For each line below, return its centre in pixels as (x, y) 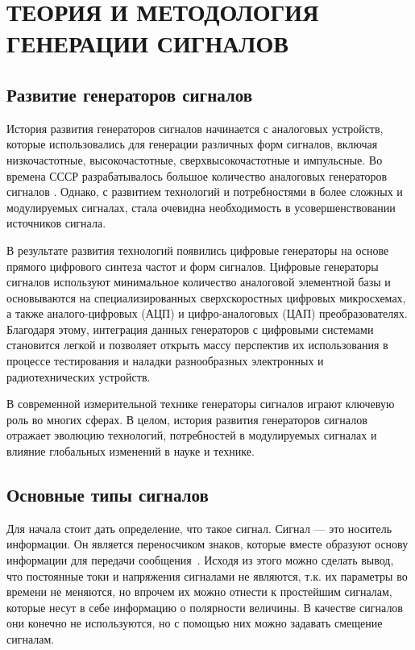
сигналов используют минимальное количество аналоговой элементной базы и (199, 282)
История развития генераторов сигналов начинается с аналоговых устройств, (195, 128)
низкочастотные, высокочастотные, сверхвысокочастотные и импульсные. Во (195, 159)
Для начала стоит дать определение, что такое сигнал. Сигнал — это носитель (199, 528)
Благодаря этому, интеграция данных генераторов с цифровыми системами (190, 329)
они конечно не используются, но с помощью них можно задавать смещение (195, 623)
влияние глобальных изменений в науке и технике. (131, 451)
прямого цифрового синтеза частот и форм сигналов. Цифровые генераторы (193, 266)
